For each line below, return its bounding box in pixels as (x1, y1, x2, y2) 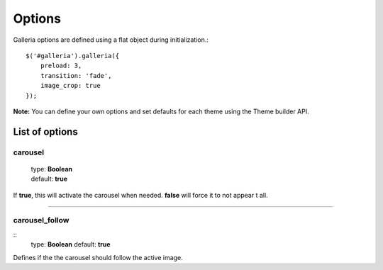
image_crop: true (40, 81, 101, 90)
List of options (13, 125, 78, 137)
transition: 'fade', (40, 72, 112, 79)
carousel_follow (13, 215, 70, 225)
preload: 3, (40, 62, 82, 70)
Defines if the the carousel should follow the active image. (13, 253, 184, 261)
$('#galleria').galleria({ (26, 52, 120, 60)
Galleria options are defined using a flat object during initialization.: (13, 35, 209, 44)
